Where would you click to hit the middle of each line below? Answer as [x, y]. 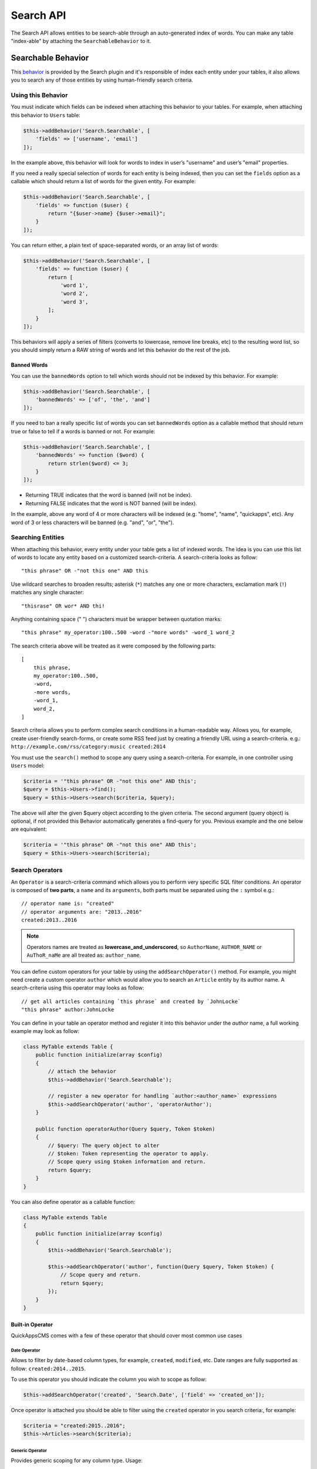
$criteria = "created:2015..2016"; [74, 1426]
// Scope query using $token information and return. [127, 1162]
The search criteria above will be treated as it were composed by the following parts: [113, 646]
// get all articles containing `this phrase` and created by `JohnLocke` [131, 1001]
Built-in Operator [32, 1324]
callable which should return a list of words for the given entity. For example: [103, 182]
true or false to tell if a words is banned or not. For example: [83, 431]
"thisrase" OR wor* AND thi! [63, 606]
